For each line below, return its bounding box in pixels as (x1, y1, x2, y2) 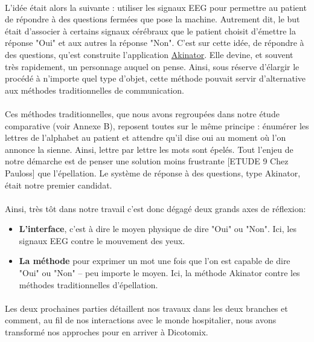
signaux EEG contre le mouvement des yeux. (19, 234, 185, 247)
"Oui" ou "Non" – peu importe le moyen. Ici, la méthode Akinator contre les (19, 266, 300, 279)
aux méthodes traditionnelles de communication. (5, 83, 184, 96)
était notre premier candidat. (5, 178, 112, 191)
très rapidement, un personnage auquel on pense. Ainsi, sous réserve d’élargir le (5, 60, 300, 73)
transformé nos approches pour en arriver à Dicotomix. (5, 326, 208, 338)
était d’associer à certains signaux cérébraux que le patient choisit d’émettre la (5, 24, 296, 37)
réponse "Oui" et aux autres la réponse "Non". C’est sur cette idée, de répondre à (5, 36, 304, 49)
